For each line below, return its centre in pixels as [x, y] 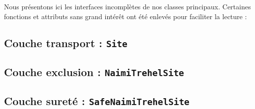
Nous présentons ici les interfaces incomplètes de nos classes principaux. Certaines [127, 6]
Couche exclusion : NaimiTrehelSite [94, 71]
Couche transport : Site [66, 42]
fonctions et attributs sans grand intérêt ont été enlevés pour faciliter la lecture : [126, 16]
